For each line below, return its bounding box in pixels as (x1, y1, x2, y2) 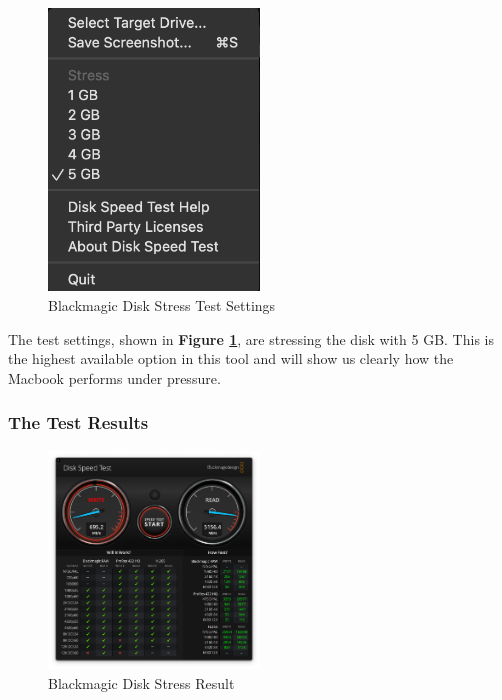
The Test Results (8, 410, 149, 435)
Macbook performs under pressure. (8, 367, 221, 388)
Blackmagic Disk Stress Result (48, 672, 235, 693)
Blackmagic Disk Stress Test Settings (48, 294, 276, 315)
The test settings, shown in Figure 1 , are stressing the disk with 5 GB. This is (8, 328, 494, 349)
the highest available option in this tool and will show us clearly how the (8, 348, 454, 369)
